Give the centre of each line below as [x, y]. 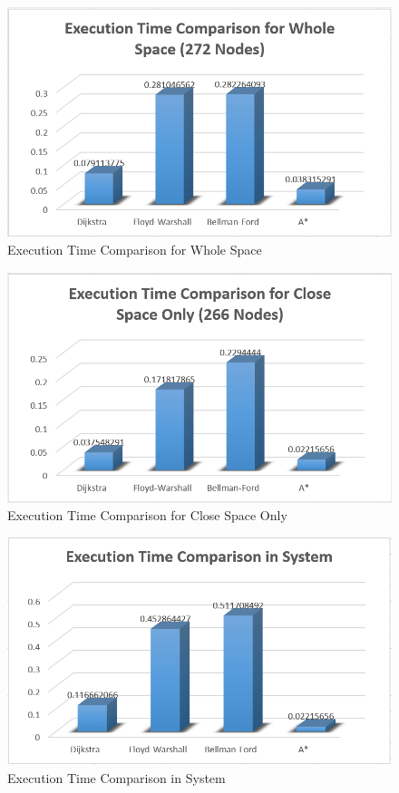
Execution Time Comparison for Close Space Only [147, 515]
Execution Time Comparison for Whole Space [135, 250]
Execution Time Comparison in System [117, 777]
